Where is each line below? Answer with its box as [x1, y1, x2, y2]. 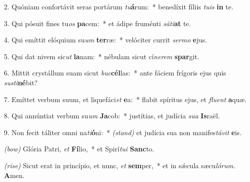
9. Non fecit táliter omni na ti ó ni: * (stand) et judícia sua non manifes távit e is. [4, 127, 242, 137]
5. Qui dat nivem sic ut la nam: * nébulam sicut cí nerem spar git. [4, 51, 200, 61]
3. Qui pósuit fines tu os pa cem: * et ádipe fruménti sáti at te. [4, 18, 191, 28]
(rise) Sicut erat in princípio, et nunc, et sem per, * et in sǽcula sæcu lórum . [4, 160, 236, 170]
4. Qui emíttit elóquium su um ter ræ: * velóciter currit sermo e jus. [4, 35, 208, 45]
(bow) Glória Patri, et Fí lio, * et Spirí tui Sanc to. [4, 144, 154, 154]
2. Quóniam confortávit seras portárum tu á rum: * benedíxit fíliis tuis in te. [4, 1, 234, 11]
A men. [4, 170, 25, 180]
